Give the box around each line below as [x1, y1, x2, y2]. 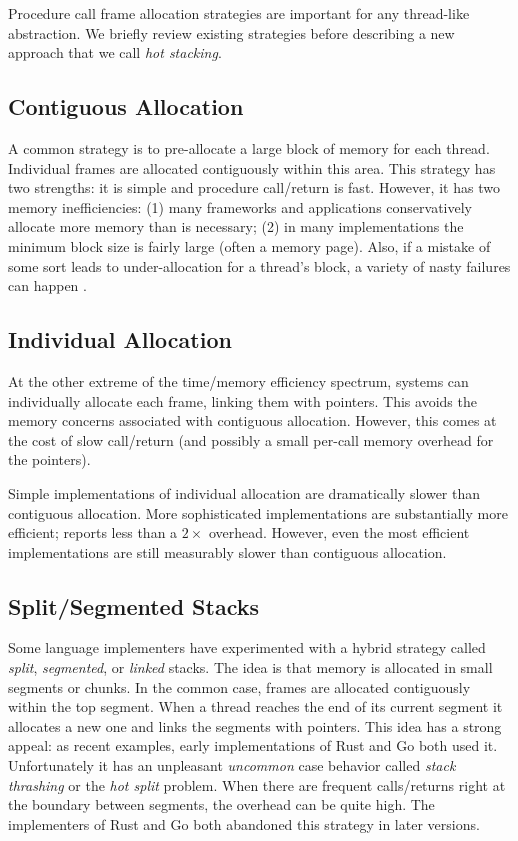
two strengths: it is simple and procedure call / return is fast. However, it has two [8, 177, 500, 198]
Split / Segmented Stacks [8, 590, 259, 621]
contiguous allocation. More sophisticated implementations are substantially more [8, 502, 508, 523]
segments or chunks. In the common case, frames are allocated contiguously [8, 676, 471, 697]
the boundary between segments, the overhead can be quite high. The [8, 794, 435, 815]
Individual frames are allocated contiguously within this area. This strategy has [8, 157, 496, 178]
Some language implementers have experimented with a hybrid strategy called [8, 637, 486, 658]
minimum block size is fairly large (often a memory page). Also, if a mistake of [8, 235, 491, 256]
